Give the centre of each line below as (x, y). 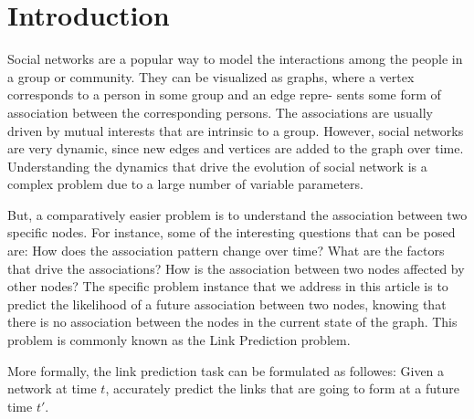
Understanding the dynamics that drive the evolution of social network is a (217, 166)
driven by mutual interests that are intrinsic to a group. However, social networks (236, 130)
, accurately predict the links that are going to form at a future (282, 388)
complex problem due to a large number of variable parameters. (185, 184)
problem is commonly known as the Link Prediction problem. (179, 340)
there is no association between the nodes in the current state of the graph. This (232, 322)
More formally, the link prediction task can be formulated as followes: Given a (226, 370)
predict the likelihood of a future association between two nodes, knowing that (227, 304)
